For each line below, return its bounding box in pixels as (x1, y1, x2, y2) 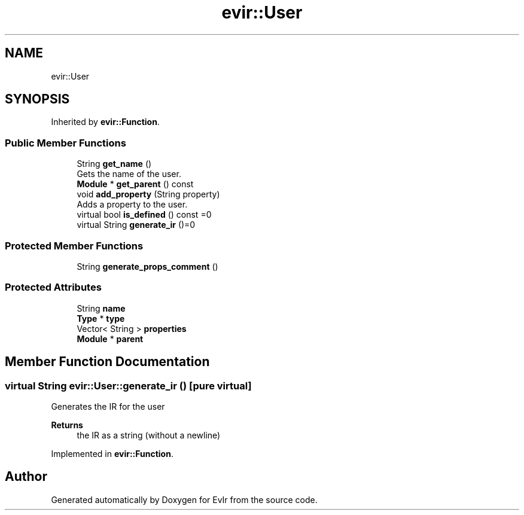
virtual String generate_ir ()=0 (77, 220, 196, 230)
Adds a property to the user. (77, 199, 188, 210)
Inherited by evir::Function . (51, 117, 160, 127)
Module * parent (77, 333, 144, 344)
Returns (51, 419, 83, 430)
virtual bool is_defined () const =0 (77, 209, 212, 220)
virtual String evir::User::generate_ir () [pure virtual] (5, 379, 252, 392)
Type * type (77, 313, 125, 324)
